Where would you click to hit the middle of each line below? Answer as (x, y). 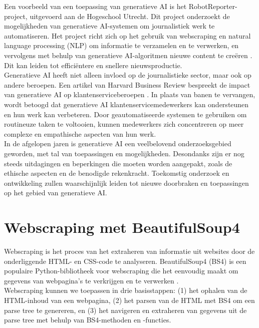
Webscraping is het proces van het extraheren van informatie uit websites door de (129, 251)
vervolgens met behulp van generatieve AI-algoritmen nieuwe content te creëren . (128, 55)
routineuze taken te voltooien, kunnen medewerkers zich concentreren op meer (124, 124)
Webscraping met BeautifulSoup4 (122, 227)
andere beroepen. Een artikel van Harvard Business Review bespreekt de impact (127, 84)
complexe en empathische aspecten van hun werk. (80, 133)
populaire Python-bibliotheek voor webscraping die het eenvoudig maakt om (121, 271)
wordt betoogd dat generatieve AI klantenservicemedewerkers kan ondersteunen (126, 104)
